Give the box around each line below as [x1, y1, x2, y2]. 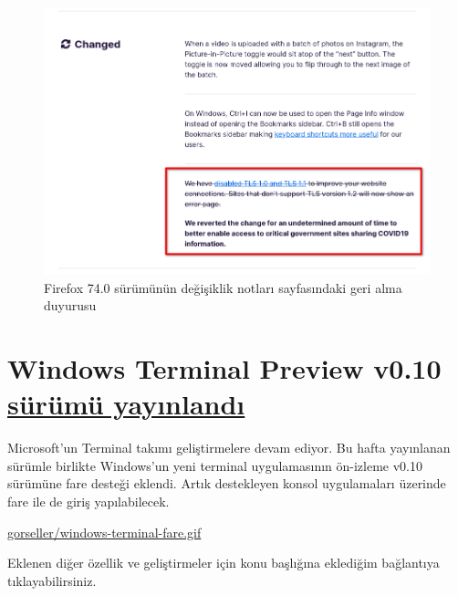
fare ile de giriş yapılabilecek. [7, 491, 170, 510]
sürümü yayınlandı [7, 385, 245, 423]
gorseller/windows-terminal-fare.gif [7, 522, 202, 541]
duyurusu [44, 296, 97, 315]
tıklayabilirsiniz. [7, 570, 97, 590]
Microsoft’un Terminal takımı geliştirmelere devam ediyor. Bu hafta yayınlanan [7, 438, 451, 457]
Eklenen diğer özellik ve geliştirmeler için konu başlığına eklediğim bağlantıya [7, 553, 440, 572]
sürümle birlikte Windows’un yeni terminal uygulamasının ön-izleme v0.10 [7, 455, 422, 475]
